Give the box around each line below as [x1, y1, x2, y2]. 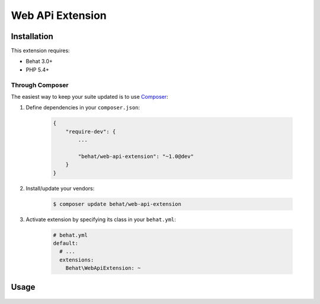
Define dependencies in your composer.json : [25, 104, 140, 111]
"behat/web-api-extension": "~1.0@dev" [78, 153, 194, 160]
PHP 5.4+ [25, 66, 50, 73]
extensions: [59, 256, 94, 263]
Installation [11, 31, 53, 41]
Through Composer [11, 80, 69, 89]
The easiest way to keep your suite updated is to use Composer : [11, 93, 168, 100]
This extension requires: [11, 47, 71, 54]
